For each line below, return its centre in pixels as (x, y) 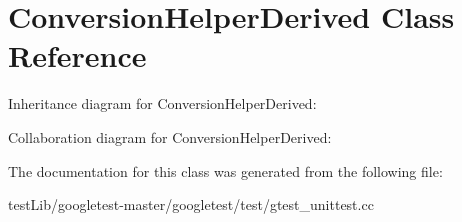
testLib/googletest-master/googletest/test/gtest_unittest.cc (191, 204)
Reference (77, 55)
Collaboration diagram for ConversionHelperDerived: (170, 136)
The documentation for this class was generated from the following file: (225, 170)
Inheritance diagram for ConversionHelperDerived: (162, 103)
